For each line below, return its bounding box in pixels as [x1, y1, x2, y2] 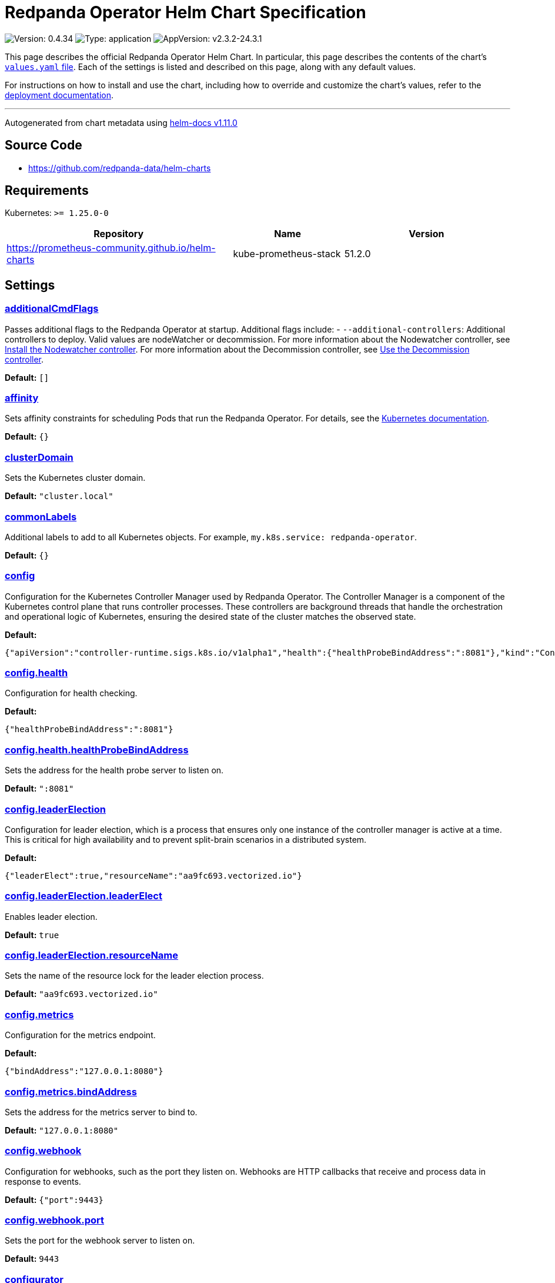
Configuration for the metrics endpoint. [5, 1030, 156, 1041]
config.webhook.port [5, 1214, 104, 1227]
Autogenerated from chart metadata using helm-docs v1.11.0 [5, 117, 238, 128]
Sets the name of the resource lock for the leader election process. [5, 970, 264, 981]
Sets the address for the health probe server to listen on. [5, 765, 224, 776]
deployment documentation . [5, 89, 114, 100]
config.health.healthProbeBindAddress [5, 743, 189, 756]
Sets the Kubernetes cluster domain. [5, 473, 146, 483]
